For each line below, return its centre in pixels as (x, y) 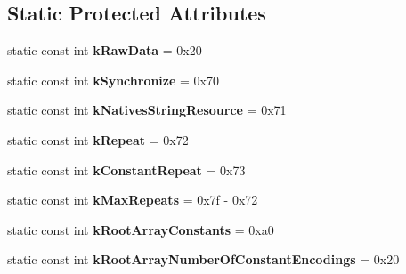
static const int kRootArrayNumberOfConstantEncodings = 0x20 (203, 259)
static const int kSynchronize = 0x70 (113, 80)
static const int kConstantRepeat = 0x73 (126, 169)
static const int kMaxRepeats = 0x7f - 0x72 (133, 200)
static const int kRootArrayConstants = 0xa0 (141, 229)
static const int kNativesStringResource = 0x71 (147, 110)
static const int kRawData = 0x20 (105, 50)
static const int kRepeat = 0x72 (98, 139)
